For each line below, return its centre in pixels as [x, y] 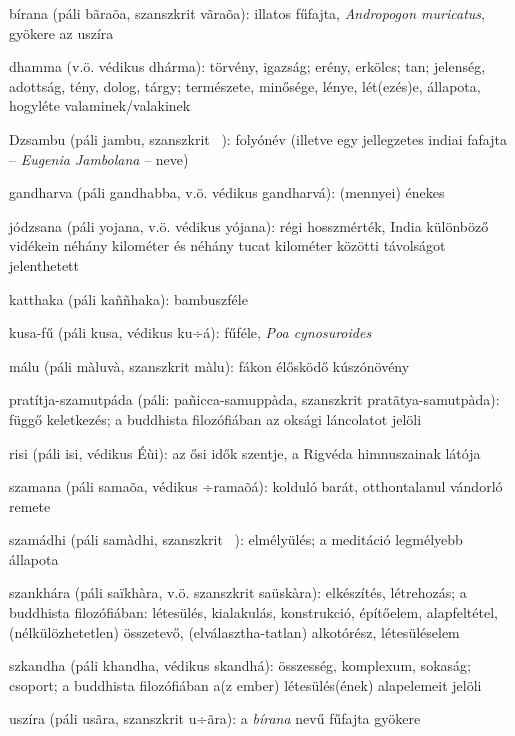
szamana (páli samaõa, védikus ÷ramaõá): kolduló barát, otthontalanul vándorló [256, 486]
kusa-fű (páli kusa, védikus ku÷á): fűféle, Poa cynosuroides [190, 332]
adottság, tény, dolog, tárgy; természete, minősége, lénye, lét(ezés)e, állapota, [245, 85]
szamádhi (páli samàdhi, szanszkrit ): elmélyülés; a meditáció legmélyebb [236, 539]
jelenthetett [44, 264]
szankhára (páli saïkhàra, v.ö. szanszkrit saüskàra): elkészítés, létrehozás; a [238, 592]
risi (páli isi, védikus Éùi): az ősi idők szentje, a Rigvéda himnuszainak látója [245, 452]
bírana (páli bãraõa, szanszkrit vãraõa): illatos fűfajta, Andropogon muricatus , [247, 13]
